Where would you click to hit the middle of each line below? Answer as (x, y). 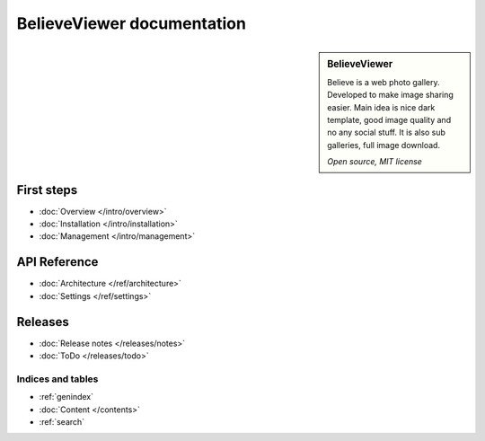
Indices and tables (57, 379)
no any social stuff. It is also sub (387, 132)
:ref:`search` (62, 421)
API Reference (57, 262)
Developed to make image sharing (390, 95)
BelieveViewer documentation (132, 23)
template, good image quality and (389, 119)
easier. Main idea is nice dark (381, 107)
